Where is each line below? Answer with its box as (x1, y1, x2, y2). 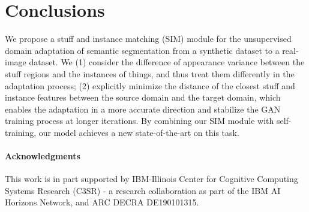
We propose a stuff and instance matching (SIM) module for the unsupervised (5, 32, 292, 45)
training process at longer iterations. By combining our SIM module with (5, 114, 274, 127)
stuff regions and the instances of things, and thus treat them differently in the (5, 67, 295, 80)
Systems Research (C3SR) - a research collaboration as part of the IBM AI (5, 184, 281, 196)
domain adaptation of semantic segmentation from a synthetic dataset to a (5, 44, 280, 56)
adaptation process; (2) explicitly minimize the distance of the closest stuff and (5, 79, 295, 92)
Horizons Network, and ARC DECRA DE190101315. (5, 196, 199, 208)
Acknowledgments (5, 150, 80, 162)
